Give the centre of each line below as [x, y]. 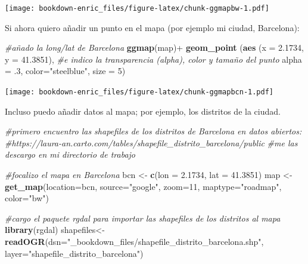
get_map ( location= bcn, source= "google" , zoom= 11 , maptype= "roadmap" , [143, 186]
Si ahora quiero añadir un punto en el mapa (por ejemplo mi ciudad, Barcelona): [152, 27]
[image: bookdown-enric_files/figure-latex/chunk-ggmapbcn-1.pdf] [139, 92]
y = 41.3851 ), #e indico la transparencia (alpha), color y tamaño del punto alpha [153, 59]
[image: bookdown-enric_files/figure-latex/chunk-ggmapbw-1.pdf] [137, 8]
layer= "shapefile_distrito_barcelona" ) [74, 253]
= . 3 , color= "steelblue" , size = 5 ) [65, 71]
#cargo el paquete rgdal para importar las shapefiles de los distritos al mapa [143, 218]
